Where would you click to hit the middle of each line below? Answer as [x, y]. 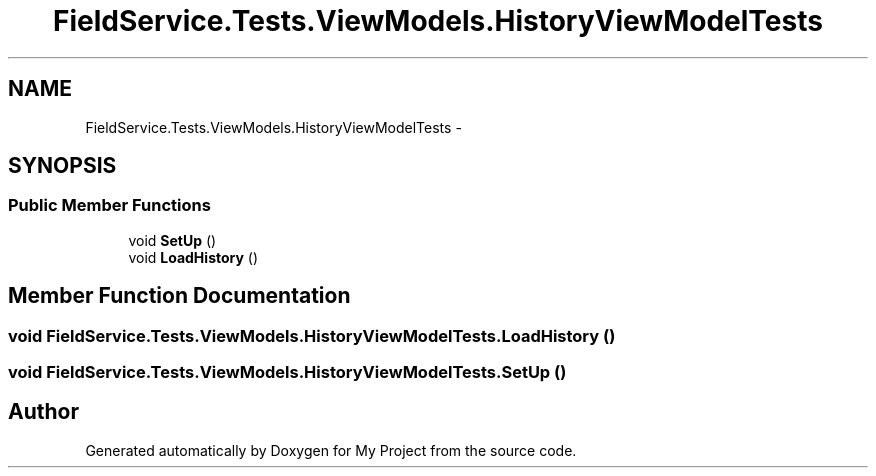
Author [43, 412]
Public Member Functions [109, 205]
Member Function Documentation [179, 296]
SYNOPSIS [62, 166]
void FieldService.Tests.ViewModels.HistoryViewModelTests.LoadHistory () [312, 335]
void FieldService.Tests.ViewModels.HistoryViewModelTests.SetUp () [287, 372]
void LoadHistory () [193, 257]
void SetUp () [172, 240]
